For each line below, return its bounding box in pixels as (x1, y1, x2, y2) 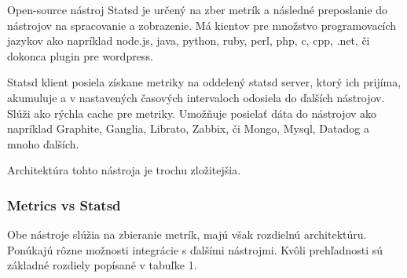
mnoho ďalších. (7, 135, 79, 152)
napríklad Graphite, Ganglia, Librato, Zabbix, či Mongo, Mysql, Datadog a (7, 120, 369, 137)
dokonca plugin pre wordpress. (7, 47, 153, 64)
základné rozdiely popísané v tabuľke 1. (7, 257, 197, 273)
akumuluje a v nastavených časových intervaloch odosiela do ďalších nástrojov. (7, 89, 385, 105)
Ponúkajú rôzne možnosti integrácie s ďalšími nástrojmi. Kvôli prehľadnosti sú (7, 241, 383, 258)
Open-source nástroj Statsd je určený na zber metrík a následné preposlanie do (7, 2, 388, 17)
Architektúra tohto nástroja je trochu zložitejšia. (7, 162, 241, 178)
